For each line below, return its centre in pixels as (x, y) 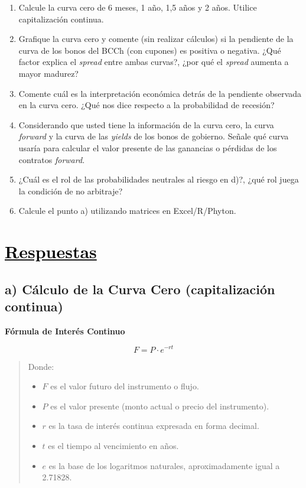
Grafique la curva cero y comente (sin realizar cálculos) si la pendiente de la (156, 39)
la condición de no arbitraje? (71, 191)
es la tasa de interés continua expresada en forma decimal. (154, 426)
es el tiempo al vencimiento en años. (113, 445)
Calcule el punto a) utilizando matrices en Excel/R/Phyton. (127, 211)
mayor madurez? (48, 73)
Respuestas (51, 251)
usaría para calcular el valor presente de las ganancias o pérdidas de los (148, 147)
